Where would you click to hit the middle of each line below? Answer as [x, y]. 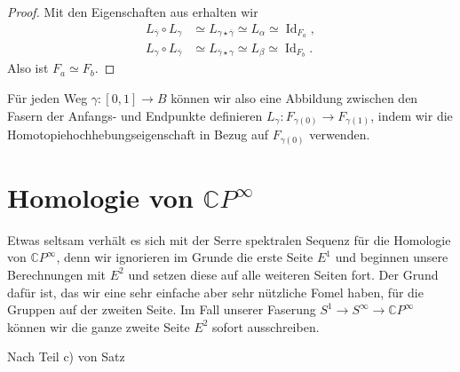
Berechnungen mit [57, 274]
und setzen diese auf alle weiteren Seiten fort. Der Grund [283, 274]
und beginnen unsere [392, 257]
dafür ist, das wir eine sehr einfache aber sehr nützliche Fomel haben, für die [215, 292]
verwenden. [340, 135]
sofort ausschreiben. [266, 326]
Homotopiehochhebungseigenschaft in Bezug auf [138, 135]
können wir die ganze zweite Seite [99, 326]
